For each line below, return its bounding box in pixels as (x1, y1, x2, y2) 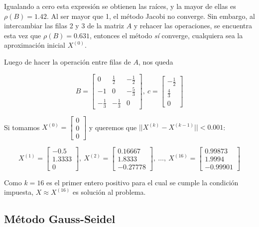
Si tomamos (4, 122, 40, 132)
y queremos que (89, 122, 137, 132)
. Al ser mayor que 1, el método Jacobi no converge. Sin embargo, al (46, 10, 255, 21)
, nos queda (138, 56, 173, 67)
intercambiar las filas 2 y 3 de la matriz (4, 20, 124, 31)
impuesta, (4, 187, 34, 197)
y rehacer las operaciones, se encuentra (133, 20, 252, 31)
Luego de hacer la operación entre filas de (4, 56, 131, 67)
